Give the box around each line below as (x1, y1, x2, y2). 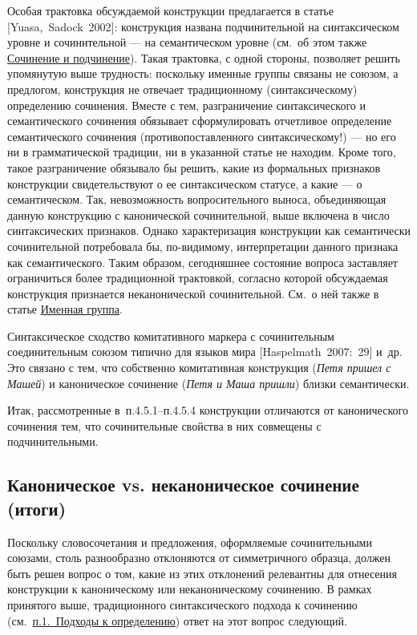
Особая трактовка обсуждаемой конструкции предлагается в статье (7, 2, 334, 18)
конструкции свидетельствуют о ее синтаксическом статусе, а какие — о (7, 175, 362, 192)
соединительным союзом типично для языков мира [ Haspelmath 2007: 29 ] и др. (7, 343, 403, 360)
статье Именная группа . (7, 301, 123, 317)
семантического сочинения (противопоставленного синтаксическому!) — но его (7, 127, 396, 144)
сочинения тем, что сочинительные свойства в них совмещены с (7, 417, 322, 434)
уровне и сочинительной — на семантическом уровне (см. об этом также (7, 34, 367, 51)
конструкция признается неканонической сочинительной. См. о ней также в (7, 285, 379, 301)
